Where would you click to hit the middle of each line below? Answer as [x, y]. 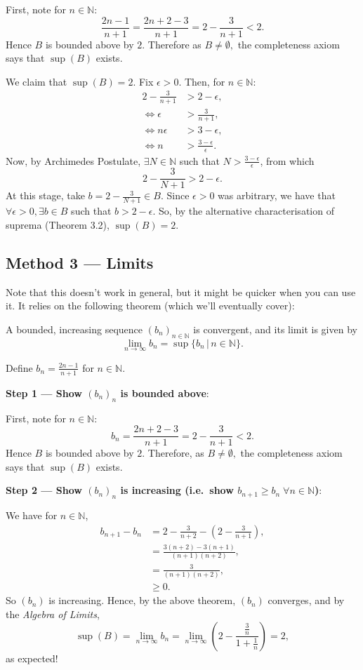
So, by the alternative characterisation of [246, 211]
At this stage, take [45, 195]
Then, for [205, 81]
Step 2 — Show [44, 490]
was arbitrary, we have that [277, 195]
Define [19, 367]
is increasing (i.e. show [177, 490]
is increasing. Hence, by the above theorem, [142, 600]
